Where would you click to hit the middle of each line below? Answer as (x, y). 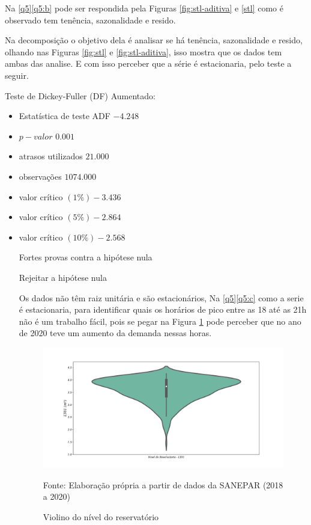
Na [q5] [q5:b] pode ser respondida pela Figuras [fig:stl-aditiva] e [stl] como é (144, 8)
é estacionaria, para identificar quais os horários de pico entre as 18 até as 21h (163, 309)
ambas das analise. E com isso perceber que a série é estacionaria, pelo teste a (148, 63)
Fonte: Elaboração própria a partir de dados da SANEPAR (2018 (163, 484)
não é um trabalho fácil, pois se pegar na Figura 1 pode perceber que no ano (160, 321)
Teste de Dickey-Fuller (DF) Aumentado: (80, 95)
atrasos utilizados (51, 156)
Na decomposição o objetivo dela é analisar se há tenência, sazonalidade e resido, (154, 40)
